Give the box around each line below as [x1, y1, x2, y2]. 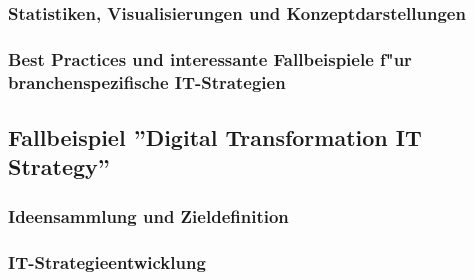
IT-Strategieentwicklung [8, 249, 206, 274]
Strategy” [8, 151, 110, 182]
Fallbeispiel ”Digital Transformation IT [8, 122, 422, 152]
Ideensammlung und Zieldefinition [8, 203, 289, 228]
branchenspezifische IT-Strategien [8, 69, 286, 94]
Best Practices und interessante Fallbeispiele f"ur [8, 46, 412, 71]
